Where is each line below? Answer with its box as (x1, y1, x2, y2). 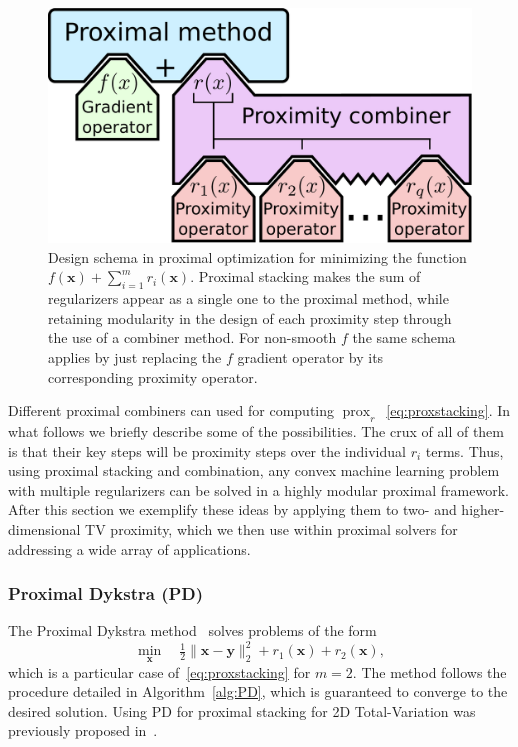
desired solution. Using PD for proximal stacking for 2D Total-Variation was (8, 700, 476, 721)
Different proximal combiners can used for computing (8, 400, 335, 421)
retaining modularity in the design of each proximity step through (48, 307, 452, 328)
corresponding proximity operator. (48, 366, 258, 387)
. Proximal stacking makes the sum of (190, 266, 421, 287)
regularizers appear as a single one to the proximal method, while (48, 288, 449, 309)
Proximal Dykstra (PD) (8, 581, 204, 606)
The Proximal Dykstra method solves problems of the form (8, 620, 377, 641)
